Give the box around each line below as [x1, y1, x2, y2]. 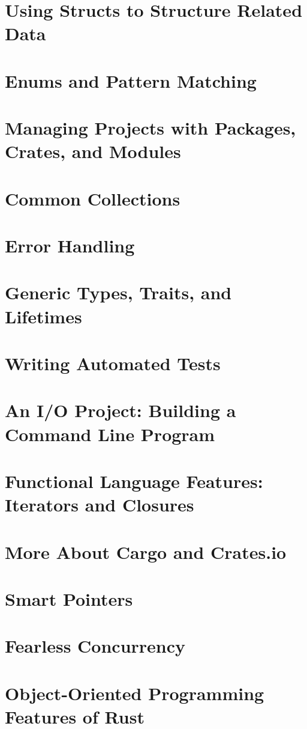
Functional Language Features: [5, 468, 263, 493]
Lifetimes [5, 303, 82, 328]
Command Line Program [5, 421, 215, 446]
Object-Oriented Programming [5, 680, 264, 705]
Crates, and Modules [5, 139, 181, 163]
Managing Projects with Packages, [5, 115, 296, 140]
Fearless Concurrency [5, 633, 186, 658]
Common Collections [5, 186, 180, 210]
